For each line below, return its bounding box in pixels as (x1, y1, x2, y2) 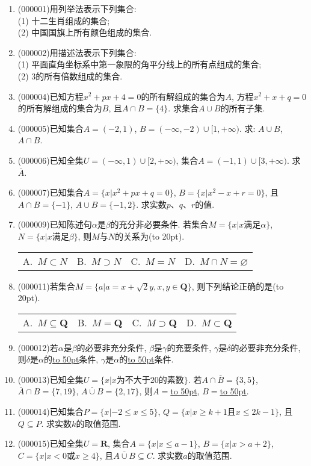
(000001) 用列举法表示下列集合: (17, 2, 137, 14)
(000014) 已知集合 (17, 405, 84, 418)
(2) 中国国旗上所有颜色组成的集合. (17, 26, 152, 39)
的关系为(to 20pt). (114, 229, 185, 242)
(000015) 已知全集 (17, 437, 84, 450)
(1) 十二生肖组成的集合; (17, 14, 110, 26)
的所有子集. (220, 102, 265, 114)
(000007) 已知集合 (17, 186, 84, 199)
